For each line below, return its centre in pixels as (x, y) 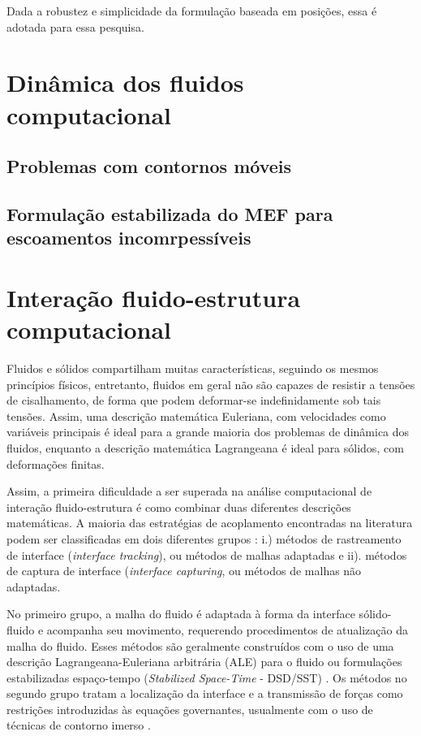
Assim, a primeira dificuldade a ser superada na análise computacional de (189, 491)
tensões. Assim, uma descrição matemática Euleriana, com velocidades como (196, 416)
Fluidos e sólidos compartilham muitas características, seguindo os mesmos (193, 368)
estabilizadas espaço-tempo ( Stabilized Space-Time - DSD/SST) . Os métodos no (207, 677)
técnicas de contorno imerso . (79, 725)
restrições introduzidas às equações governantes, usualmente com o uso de (190, 709)
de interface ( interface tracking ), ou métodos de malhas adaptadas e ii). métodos (207, 554)
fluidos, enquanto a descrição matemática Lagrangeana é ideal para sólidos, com (205, 447)
